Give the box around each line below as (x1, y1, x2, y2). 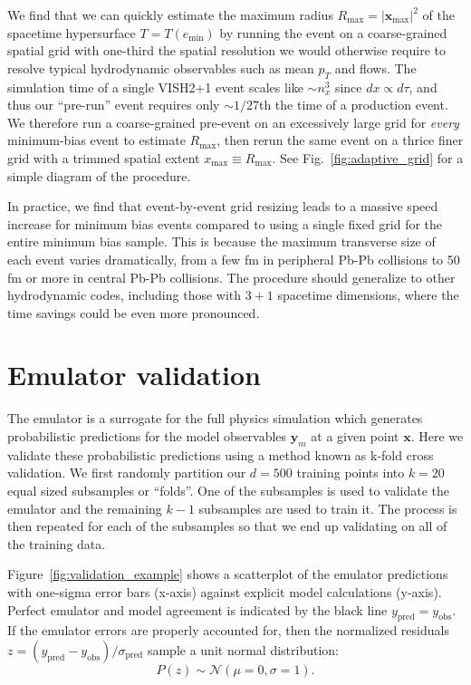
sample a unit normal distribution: (147, 640, 339, 659)
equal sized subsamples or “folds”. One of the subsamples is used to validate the (7, 481, 450, 499)
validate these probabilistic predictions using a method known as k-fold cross (7, 445, 434, 464)
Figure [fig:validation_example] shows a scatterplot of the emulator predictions (7, 564, 448, 584)
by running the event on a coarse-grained (219, 23, 447, 42)
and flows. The (334, 58, 417, 77)
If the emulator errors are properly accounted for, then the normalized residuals (7, 621, 449, 640)
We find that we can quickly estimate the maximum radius (7, 5, 333, 24)
